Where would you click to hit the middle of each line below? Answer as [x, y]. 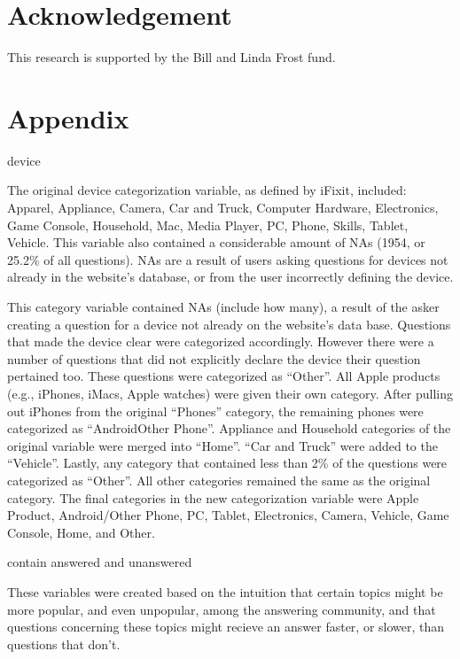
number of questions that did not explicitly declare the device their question [214, 358]
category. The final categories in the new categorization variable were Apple [213, 497]
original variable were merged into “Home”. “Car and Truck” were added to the [222, 445]
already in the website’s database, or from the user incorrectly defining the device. [230, 277]
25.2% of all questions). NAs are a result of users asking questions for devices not [228, 259]
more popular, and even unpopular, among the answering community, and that [222, 609]
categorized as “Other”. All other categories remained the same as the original [219, 480]
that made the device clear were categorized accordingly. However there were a [221, 341]
